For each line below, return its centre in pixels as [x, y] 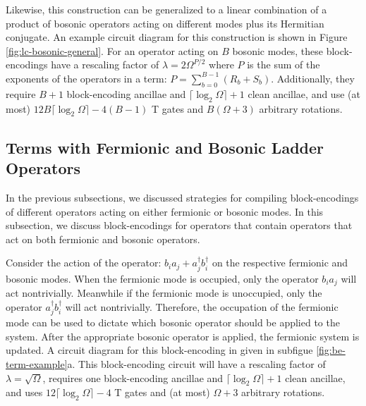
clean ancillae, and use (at [304, 93]
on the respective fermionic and [280, 263]
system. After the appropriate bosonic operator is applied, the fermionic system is [183, 336]
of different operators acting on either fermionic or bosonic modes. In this [165, 211]
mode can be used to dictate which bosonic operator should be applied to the [173, 322]
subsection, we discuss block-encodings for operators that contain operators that [179, 225]
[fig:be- [331, 350]
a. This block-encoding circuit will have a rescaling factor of [196, 364]
